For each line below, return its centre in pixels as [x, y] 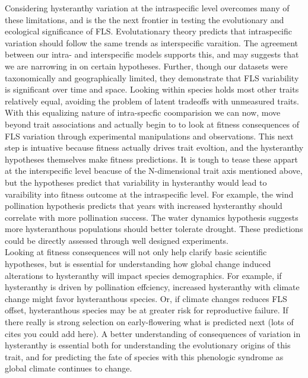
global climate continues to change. [69, 368]
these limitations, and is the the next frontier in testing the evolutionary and [145, 19]
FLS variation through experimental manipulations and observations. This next [149, 136]
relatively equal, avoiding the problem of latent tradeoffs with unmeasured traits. [152, 101]
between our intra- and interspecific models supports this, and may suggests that [152, 54]
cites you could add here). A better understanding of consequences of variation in [153, 333]
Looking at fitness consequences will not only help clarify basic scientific [136, 252]
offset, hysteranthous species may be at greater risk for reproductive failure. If [147, 310]
